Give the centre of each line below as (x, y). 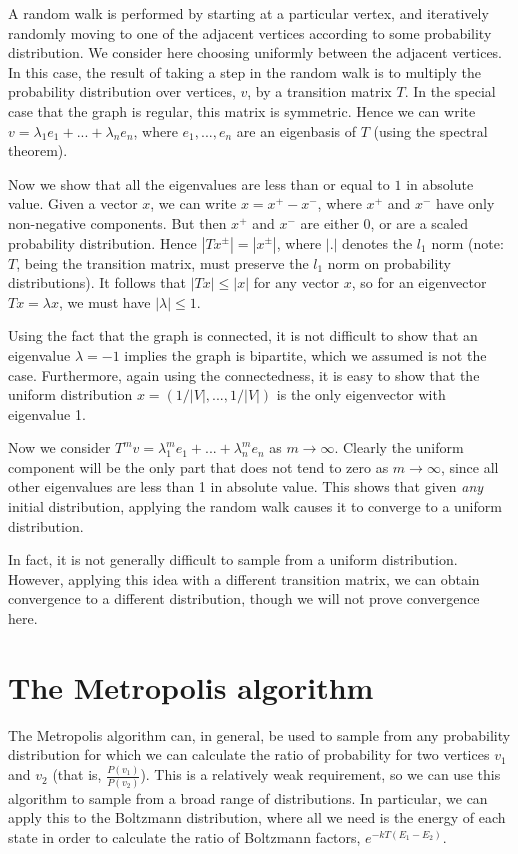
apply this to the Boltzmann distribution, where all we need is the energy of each (257, 817)
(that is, (77, 774)
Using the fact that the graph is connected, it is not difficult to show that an (243, 335)
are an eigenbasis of (296, 130)
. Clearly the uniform (399, 447)
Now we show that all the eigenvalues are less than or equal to (199, 183)
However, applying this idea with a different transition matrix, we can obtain (244, 578)
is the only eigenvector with (361, 394)
